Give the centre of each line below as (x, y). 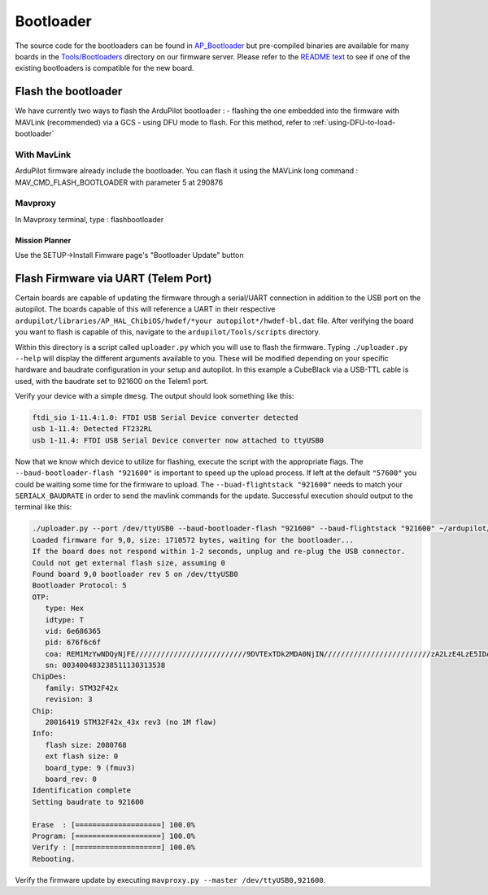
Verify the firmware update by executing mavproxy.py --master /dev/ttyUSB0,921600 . (170, 880)
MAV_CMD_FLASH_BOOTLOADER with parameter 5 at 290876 (119, 182)
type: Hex (65, 609)
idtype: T (65, 620)
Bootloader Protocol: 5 (80, 585)
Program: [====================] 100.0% (113, 836)
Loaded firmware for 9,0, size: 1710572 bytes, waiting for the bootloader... (193, 540)
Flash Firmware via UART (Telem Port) (113, 278)
